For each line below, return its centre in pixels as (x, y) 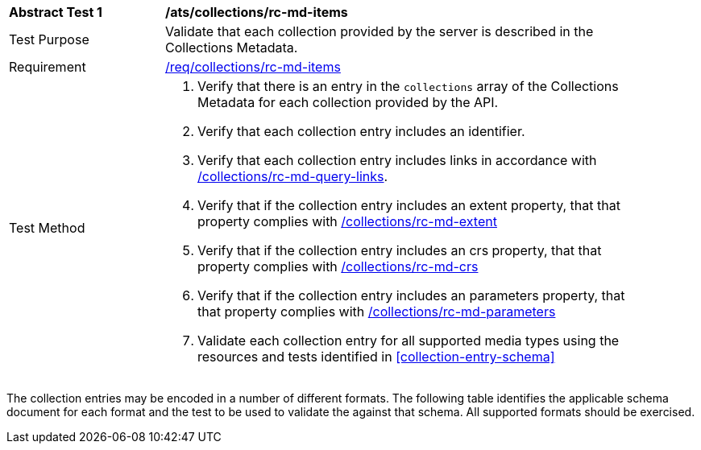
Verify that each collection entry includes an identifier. (361, 131)
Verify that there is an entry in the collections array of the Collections (408, 86)
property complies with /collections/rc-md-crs (338, 266)
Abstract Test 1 (56, 12)
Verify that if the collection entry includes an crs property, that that (400, 250)
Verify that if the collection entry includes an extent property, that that (409, 205)
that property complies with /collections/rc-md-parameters (377, 312)
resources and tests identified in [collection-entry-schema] (376, 357)
